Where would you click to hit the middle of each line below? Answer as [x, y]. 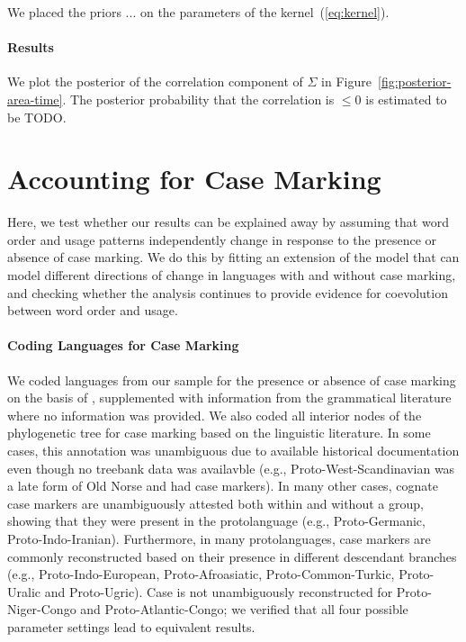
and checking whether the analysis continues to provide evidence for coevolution [228, 292]
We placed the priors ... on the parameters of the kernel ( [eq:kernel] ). [198, 12]
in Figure [346, 81]
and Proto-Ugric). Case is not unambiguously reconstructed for [219, 591]
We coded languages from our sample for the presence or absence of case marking [232, 380]
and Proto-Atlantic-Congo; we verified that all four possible [244, 609]
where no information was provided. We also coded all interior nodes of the [215, 415]
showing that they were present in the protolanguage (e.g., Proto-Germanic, [216, 521]
